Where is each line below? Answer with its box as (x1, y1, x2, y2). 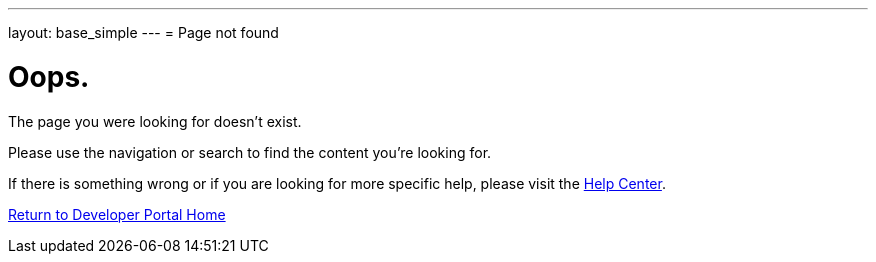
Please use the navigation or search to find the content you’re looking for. (8, 143, 492, 161)
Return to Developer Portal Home (8, 205, 226, 223)
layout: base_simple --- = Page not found (8, 24, 279, 41)
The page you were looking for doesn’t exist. (8, 112, 302, 130)
